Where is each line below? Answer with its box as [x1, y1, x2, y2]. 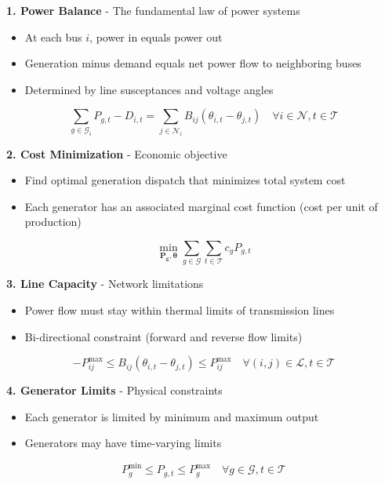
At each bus [24, 28, 82, 45]
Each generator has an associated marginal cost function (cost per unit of [24, 198, 378, 214]
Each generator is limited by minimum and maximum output [24, 408, 319, 424]
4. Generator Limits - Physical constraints [6, 382, 223, 398]
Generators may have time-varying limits [24, 435, 222, 451]
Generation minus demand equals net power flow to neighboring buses [24, 55, 361, 71]
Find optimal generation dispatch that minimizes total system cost [24, 172, 346, 188]
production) [24, 213, 82, 230]
